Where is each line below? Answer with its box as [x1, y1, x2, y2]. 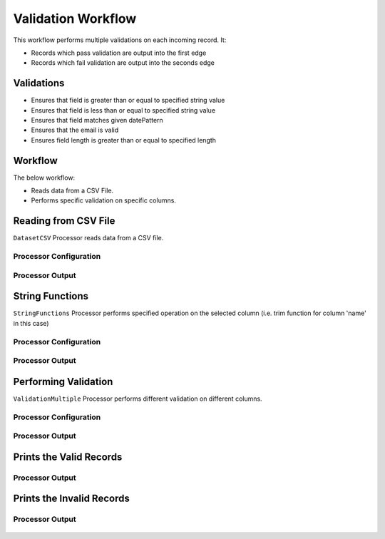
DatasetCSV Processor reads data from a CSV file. [13, 234, 164, 242]
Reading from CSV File [13, 215, 115, 227]
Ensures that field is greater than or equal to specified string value [31, 96, 225, 105]
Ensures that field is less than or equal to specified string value [31, 106, 216, 114]
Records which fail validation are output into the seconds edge [31, 58, 215, 67]
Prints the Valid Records [13, 451, 123, 463]
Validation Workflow [13, 11, 137, 26]
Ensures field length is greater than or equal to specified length [31, 135, 217, 144]
